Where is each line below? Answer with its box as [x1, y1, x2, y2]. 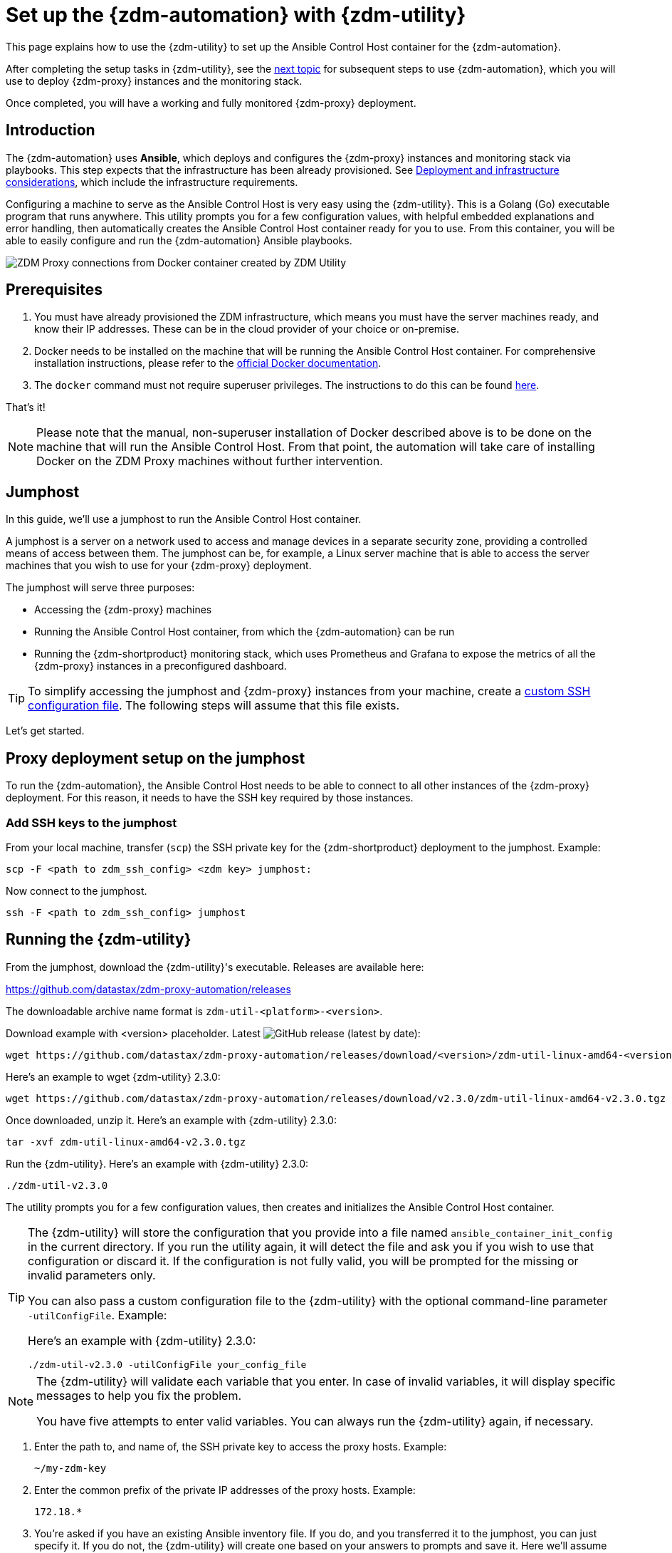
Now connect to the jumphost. [6, 884, 147, 897]
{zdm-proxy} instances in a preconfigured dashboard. [34, 660, 287, 672]
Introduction [6, 121, 95, 140]
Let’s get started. [6, 724, 85, 737]
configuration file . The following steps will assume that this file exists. [28, 698, 400, 713]
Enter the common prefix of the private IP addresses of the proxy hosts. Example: [34, 1483, 416, 1496]
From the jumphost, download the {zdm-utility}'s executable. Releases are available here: [6, 960, 424, 973]
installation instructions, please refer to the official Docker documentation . [34, 357, 382, 370]
